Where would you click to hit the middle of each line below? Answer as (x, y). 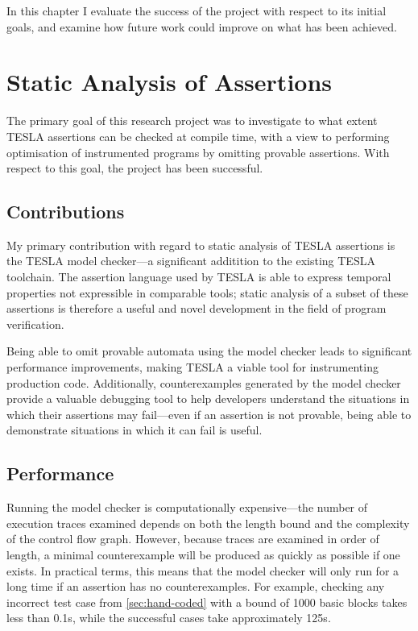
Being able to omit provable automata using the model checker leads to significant (209, 351)
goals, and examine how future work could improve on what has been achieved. (202, 26)
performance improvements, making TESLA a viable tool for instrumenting (192, 367)
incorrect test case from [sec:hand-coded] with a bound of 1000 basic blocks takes (207, 602)
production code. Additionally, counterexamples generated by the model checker (204, 382)
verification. (35, 324)
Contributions (66, 212)
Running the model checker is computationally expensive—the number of (187, 507)
